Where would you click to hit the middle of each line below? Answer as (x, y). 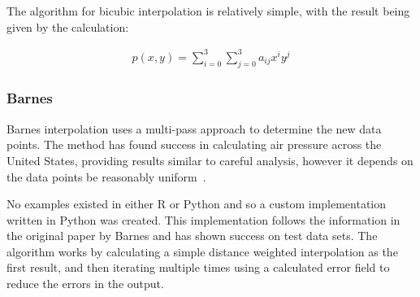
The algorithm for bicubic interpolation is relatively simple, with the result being (208, 11)
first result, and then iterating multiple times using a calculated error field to (198, 267)
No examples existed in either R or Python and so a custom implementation (197, 204)
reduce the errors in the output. (85, 284)
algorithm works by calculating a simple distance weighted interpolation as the (202, 251)
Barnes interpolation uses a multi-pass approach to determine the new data (194, 128)
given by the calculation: (68, 26)
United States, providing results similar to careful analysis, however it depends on (210, 160)
